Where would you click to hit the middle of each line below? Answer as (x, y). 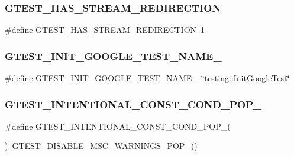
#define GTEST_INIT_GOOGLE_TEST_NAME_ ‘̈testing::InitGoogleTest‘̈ (147, 78)
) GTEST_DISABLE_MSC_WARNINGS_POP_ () (101, 146)
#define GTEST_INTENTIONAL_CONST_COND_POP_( (118, 126)
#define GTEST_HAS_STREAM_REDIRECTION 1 (105, 30)
